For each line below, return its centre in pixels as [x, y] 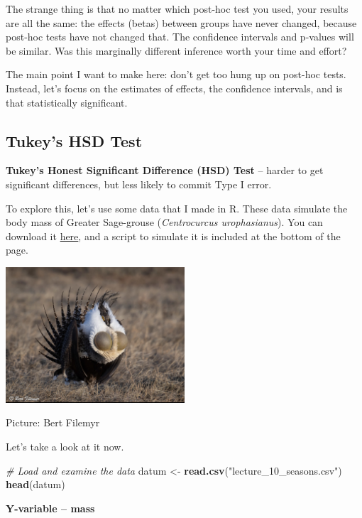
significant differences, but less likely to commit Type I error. [139, 184]
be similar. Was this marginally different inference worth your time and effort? [176, 50]
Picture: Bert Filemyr [53, 422]
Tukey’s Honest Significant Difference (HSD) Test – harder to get [165, 170]
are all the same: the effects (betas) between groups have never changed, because [181, 22]
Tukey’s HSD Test [74, 140]
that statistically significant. [67, 102]
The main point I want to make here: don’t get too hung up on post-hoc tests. [176, 74]
